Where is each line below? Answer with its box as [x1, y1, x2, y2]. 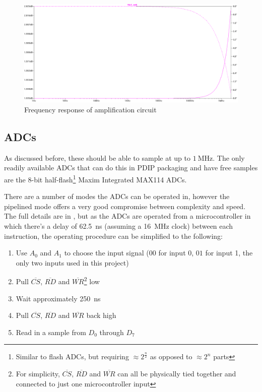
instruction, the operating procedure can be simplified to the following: [4, 230, 223, 241]
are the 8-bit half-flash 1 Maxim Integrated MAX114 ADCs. [4, 173, 187, 184]
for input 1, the [205, 247, 253, 258]
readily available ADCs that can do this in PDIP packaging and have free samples [4, 162, 258, 173]
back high [86, 310, 116, 320]
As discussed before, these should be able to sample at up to [4, 152, 190, 163]
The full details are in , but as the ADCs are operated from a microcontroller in [4, 211, 251, 221]
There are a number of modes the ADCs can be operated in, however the [4, 191, 230, 202]
